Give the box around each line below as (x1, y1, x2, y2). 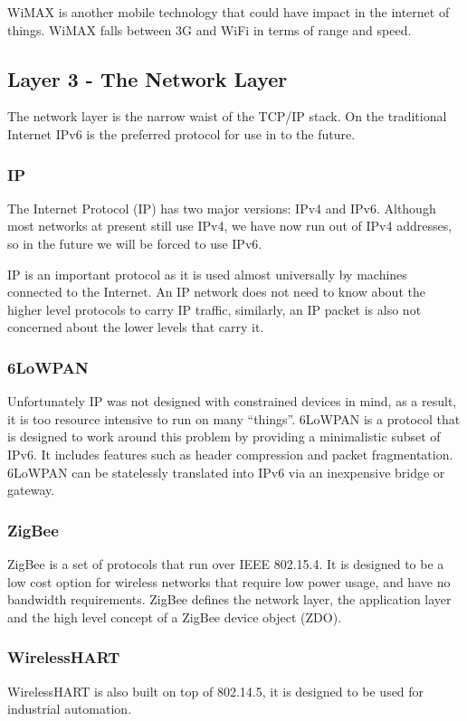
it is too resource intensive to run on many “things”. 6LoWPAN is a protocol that (7, 409, 461, 428)
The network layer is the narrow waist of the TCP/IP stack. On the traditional (7, 107, 447, 126)
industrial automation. (7, 699, 132, 718)
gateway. (7, 480, 55, 499)
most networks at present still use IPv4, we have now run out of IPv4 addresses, (7, 216, 453, 235)
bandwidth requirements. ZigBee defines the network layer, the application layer (7, 590, 452, 609)
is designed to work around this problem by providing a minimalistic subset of (7, 427, 441, 446)
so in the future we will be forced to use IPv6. (7, 233, 262, 252)
